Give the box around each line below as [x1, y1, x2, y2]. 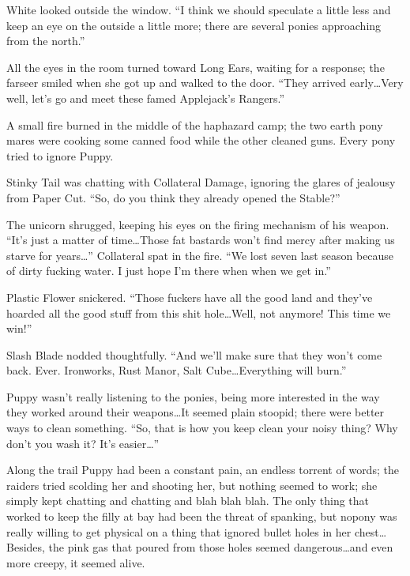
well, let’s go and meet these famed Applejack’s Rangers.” [6, 89, 285, 106]
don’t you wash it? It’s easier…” [6, 435, 160, 451]
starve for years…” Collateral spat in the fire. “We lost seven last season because [6, 247, 394, 263]
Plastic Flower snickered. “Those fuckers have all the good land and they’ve [6, 288, 373, 305]
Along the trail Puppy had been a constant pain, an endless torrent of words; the [6, 461, 399, 478]
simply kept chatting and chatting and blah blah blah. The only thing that [6, 492, 370, 509]
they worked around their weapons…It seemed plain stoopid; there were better [6, 404, 385, 420]
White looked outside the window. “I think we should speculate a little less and [6, 2, 391, 17]
